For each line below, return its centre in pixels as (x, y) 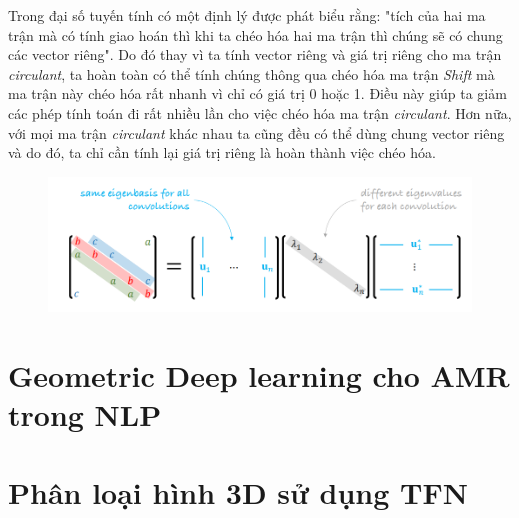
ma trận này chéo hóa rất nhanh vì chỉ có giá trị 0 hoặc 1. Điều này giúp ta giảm (257, 93)
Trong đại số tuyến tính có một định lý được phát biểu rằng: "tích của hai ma (247, 15)
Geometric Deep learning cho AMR (259, 374)
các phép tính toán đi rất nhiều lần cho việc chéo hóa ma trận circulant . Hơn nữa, (260, 112)
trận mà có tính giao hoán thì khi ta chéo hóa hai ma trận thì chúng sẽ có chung (255, 34)
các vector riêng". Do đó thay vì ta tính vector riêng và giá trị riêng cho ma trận (255, 54)
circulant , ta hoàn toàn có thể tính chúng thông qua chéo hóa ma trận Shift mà (251, 73)
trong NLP (85, 414)
